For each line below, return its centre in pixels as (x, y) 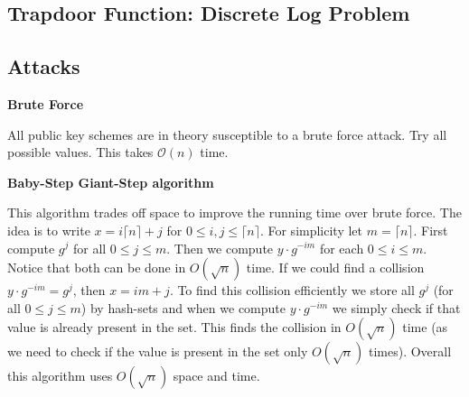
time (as (425, 327)
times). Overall (410, 351)
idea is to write (49, 230)
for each (342, 248)
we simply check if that (396, 307)
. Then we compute (220, 248)
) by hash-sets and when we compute (183, 307)
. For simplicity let (311, 230)
